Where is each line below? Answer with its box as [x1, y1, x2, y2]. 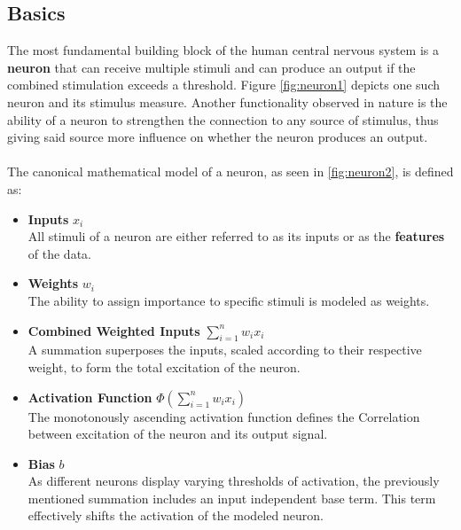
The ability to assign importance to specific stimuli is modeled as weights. [27, 291, 430, 309]
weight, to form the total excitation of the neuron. [27, 357, 301, 376]
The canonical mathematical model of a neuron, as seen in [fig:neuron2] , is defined [7, 162, 454, 181]
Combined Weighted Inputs [27, 321, 200, 339]
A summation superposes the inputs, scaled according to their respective [27, 340, 422, 359]
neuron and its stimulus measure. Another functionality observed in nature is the [7, 92, 448, 111]
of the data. [27, 244, 91, 262]
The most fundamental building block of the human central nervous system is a [7, 41, 439, 59]
